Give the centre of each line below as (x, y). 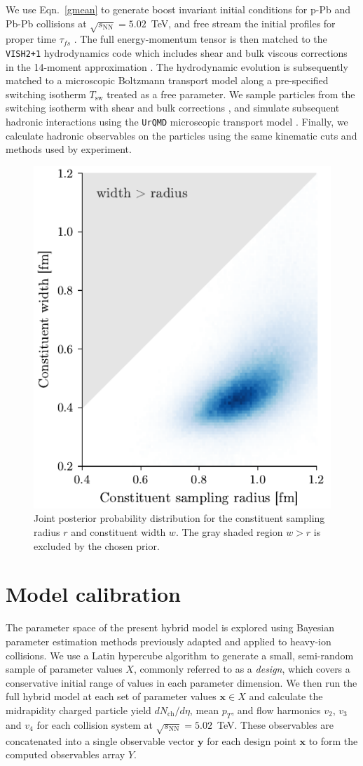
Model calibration (93, 594)
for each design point (252, 740)
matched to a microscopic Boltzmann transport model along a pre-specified (167, 80)
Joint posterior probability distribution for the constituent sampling (179, 518)
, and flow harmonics (276, 710)
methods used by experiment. (69, 149)
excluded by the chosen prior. (97, 545)
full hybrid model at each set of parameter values (111, 696)
